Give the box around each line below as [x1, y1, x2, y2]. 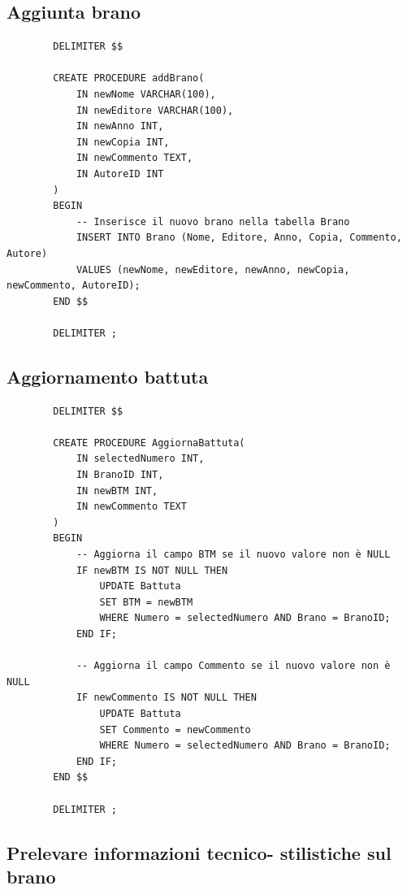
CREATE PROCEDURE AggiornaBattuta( [53, 436, 245, 449]
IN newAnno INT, [76, 120, 164, 132]
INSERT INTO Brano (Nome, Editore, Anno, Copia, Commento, [76, 232, 402, 244]
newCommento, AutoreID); [6, 280, 141, 292]
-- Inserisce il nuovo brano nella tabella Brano [76, 215, 350, 228]
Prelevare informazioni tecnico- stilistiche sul [6, 840, 392, 865]
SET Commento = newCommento [99, 723, 251, 736]
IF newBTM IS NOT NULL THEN [76, 564, 228, 576]
